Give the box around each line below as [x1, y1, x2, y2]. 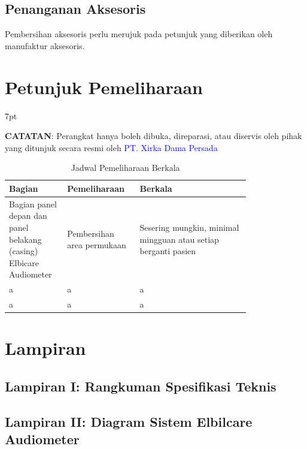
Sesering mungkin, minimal [139, 221, 239, 233]
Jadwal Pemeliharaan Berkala [71, 161, 180, 174]
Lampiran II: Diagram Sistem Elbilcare [5, 412, 253, 430]
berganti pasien [139, 245, 196, 257]
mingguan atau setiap [139, 233, 219, 245]
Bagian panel [9, 197, 57, 210]
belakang [9, 233, 42, 245]
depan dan [9, 209, 47, 222]
